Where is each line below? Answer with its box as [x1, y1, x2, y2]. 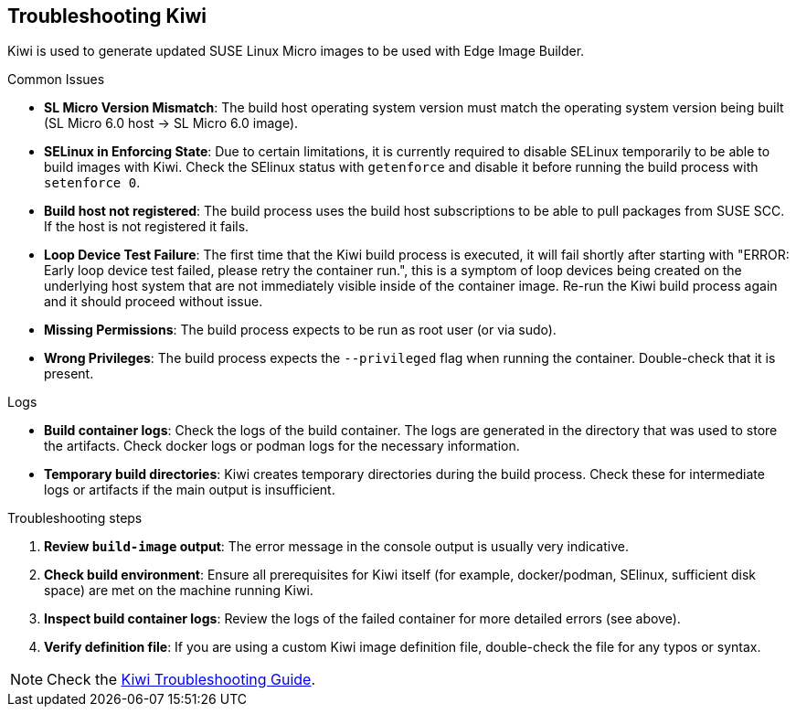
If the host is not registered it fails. [44, 218, 249, 235]
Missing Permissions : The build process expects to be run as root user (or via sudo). [44, 322, 557, 338]
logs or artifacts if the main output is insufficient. [44, 482, 335, 498]
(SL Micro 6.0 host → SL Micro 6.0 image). [44, 115, 299, 132]
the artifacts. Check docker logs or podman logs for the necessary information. [44, 438, 520, 454]
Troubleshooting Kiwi [7, 5, 207, 27]
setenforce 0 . [44, 175, 141, 191]
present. [44, 366, 94, 382]
